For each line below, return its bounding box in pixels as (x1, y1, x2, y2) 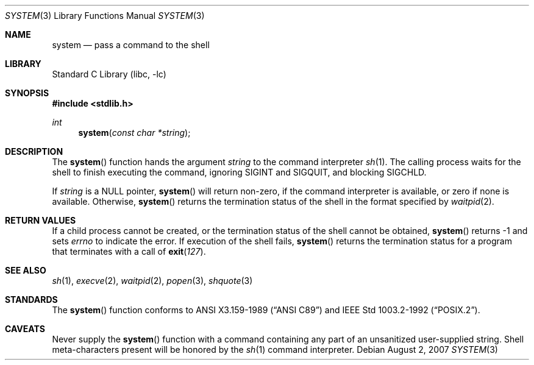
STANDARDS (5, 294, 58, 305)
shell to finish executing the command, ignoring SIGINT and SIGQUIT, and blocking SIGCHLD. (52, 167, 427, 177)
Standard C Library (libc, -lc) (52, 69, 166, 79)
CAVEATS (5, 324, 45, 334)
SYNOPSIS (5, 88, 49, 98)
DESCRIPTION (5, 146, 63, 157)
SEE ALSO (5, 265, 46, 275)
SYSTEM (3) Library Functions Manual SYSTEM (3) (5, 10, 205, 21)
